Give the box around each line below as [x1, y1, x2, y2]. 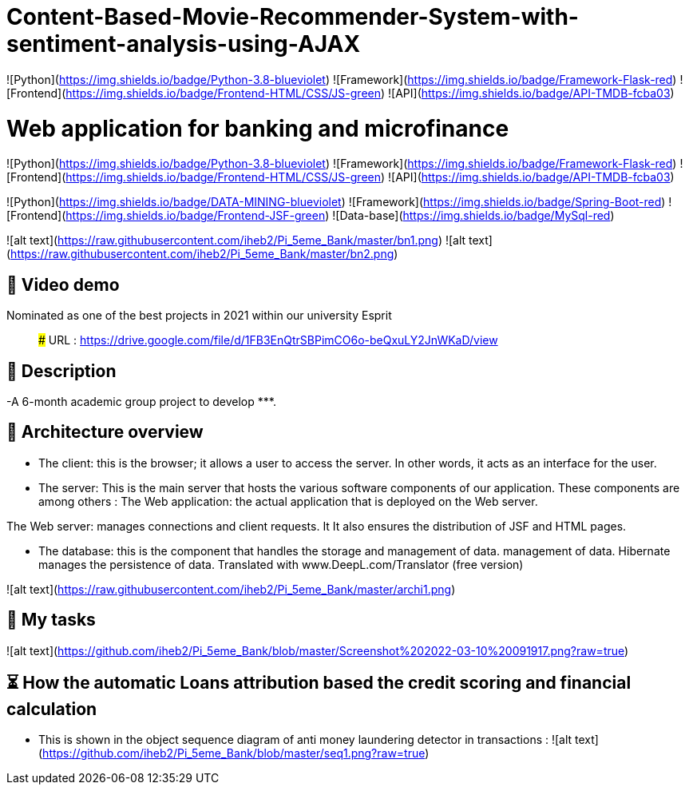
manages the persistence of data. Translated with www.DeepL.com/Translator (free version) [38, 557, 524, 571]
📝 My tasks [6, 610, 96, 630]
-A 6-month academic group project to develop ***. [6, 394, 276, 408]
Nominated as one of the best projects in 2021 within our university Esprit [6, 308, 392, 323]
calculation [6, 699, 97, 720]
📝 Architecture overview [6, 422, 204, 443]
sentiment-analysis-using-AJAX [6, 30, 361, 58]
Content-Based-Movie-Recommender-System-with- [6, 3, 579, 30]
